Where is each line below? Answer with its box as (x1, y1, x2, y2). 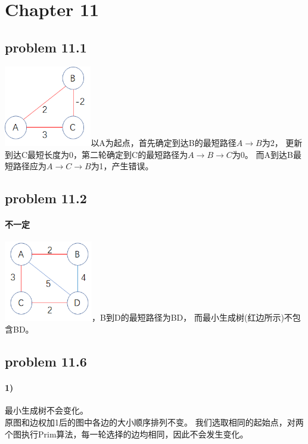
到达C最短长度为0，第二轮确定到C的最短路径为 (5, 148, 188, 160)
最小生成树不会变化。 (5, 404, 88, 417)
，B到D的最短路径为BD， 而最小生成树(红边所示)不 (92, 311, 293, 324)
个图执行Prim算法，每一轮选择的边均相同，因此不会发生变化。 (5, 427, 248, 440)
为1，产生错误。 (91, 160, 154, 172)
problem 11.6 (5, 352, 87, 371)
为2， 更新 (262, 136, 303, 148)
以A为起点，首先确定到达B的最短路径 (91, 136, 237, 148)
